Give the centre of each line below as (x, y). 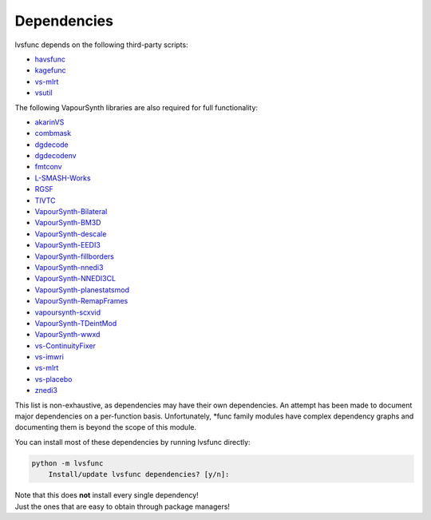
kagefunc (51, 70)
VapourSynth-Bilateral (71, 212)
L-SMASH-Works (63, 178)
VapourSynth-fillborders (75, 256)
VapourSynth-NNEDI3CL (75, 279)
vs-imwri (49, 357)
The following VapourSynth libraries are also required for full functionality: (136, 107)
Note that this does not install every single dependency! (107, 495)
